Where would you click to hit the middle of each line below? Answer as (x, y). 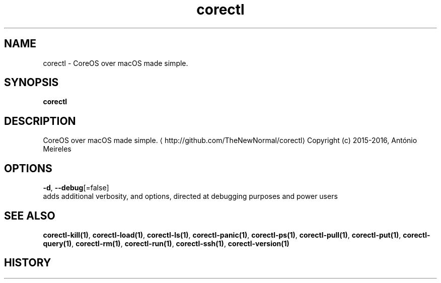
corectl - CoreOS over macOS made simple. (116, 63)
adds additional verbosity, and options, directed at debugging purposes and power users (190, 196)
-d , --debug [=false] (76, 188)
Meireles (57, 149)
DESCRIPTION (40, 121)
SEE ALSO (30, 216)
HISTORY (28, 263)
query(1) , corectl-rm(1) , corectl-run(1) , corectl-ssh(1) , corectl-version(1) (166, 243)
